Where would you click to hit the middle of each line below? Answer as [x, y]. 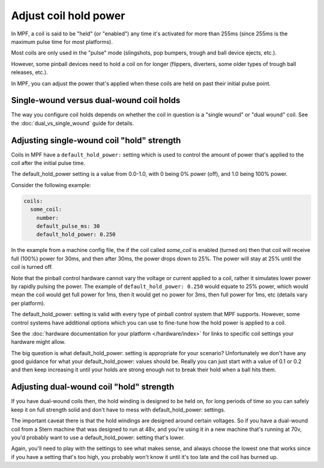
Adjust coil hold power [68, 16]
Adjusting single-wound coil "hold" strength [96, 140]
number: [48, 218]
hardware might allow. [38, 342]
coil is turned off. [32, 267]
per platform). [28, 303]
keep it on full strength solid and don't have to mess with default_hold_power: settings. [118, 409]
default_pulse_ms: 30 [68, 226]
